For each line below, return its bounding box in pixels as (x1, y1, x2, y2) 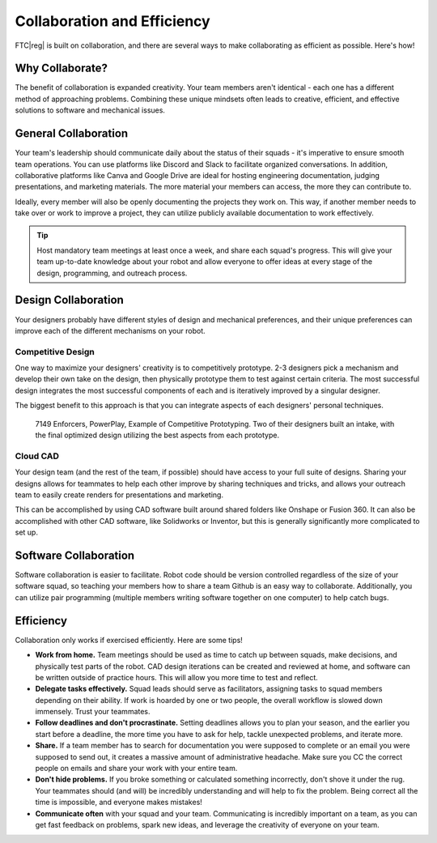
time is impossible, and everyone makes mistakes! (35, 798, 202, 807)
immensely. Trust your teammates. (35, 707, 151, 717)
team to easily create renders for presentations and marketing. (15, 490, 224, 500)
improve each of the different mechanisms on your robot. (15, 326, 206, 335)
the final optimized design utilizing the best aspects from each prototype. (35, 430, 279, 441)
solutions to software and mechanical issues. (15, 105, 166, 115)
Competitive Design (15, 346, 95, 357)
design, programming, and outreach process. (36, 268, 188, 278)
